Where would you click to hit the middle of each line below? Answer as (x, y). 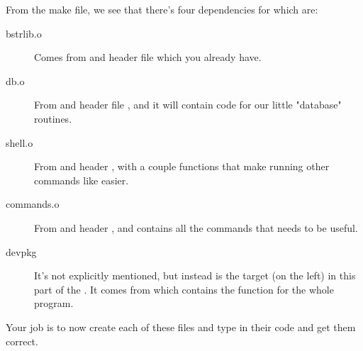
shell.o (19, 142)
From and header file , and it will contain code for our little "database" (188, 105)
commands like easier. (82, 180)
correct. (22, 341)
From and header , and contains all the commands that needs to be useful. (196, 227)
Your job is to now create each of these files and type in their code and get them (181, 327)
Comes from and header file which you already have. (148, 57)
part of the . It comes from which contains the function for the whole (184, 289)
